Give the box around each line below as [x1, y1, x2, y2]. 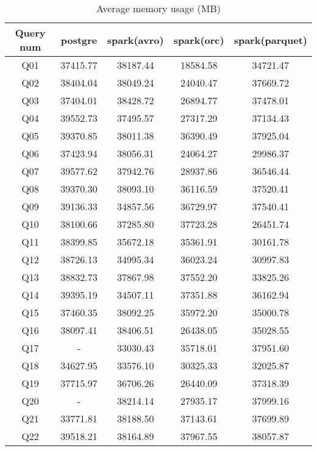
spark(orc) [173, 32, 224, 47]
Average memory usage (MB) [96, 1, 221, 15]
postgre [60, 32, 98, 47]
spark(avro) [107, 32, 164, 47]
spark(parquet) [233, 32, 307, 47]
